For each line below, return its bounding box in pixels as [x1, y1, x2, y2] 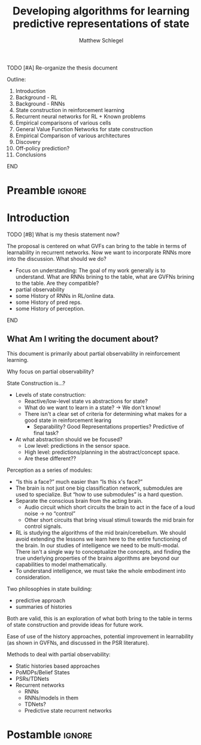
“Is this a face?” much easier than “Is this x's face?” [15, 478, 143, 485]
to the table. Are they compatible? [15, 280, 99, 287]
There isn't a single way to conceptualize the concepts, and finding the [15, 548, 191, 555]
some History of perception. [15, 305, 85, 312]
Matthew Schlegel [78, 37, 124, 44]
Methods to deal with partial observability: [7, 650, 111, 657]
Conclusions [15, 151, 47, 158]
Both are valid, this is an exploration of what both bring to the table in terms [7, 614, 193, 622]
